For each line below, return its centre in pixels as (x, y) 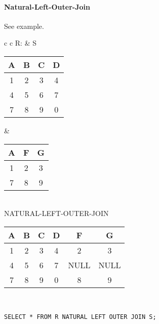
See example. (24, 26)
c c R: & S (20, 43)
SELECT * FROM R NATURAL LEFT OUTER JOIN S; (80, 317)
